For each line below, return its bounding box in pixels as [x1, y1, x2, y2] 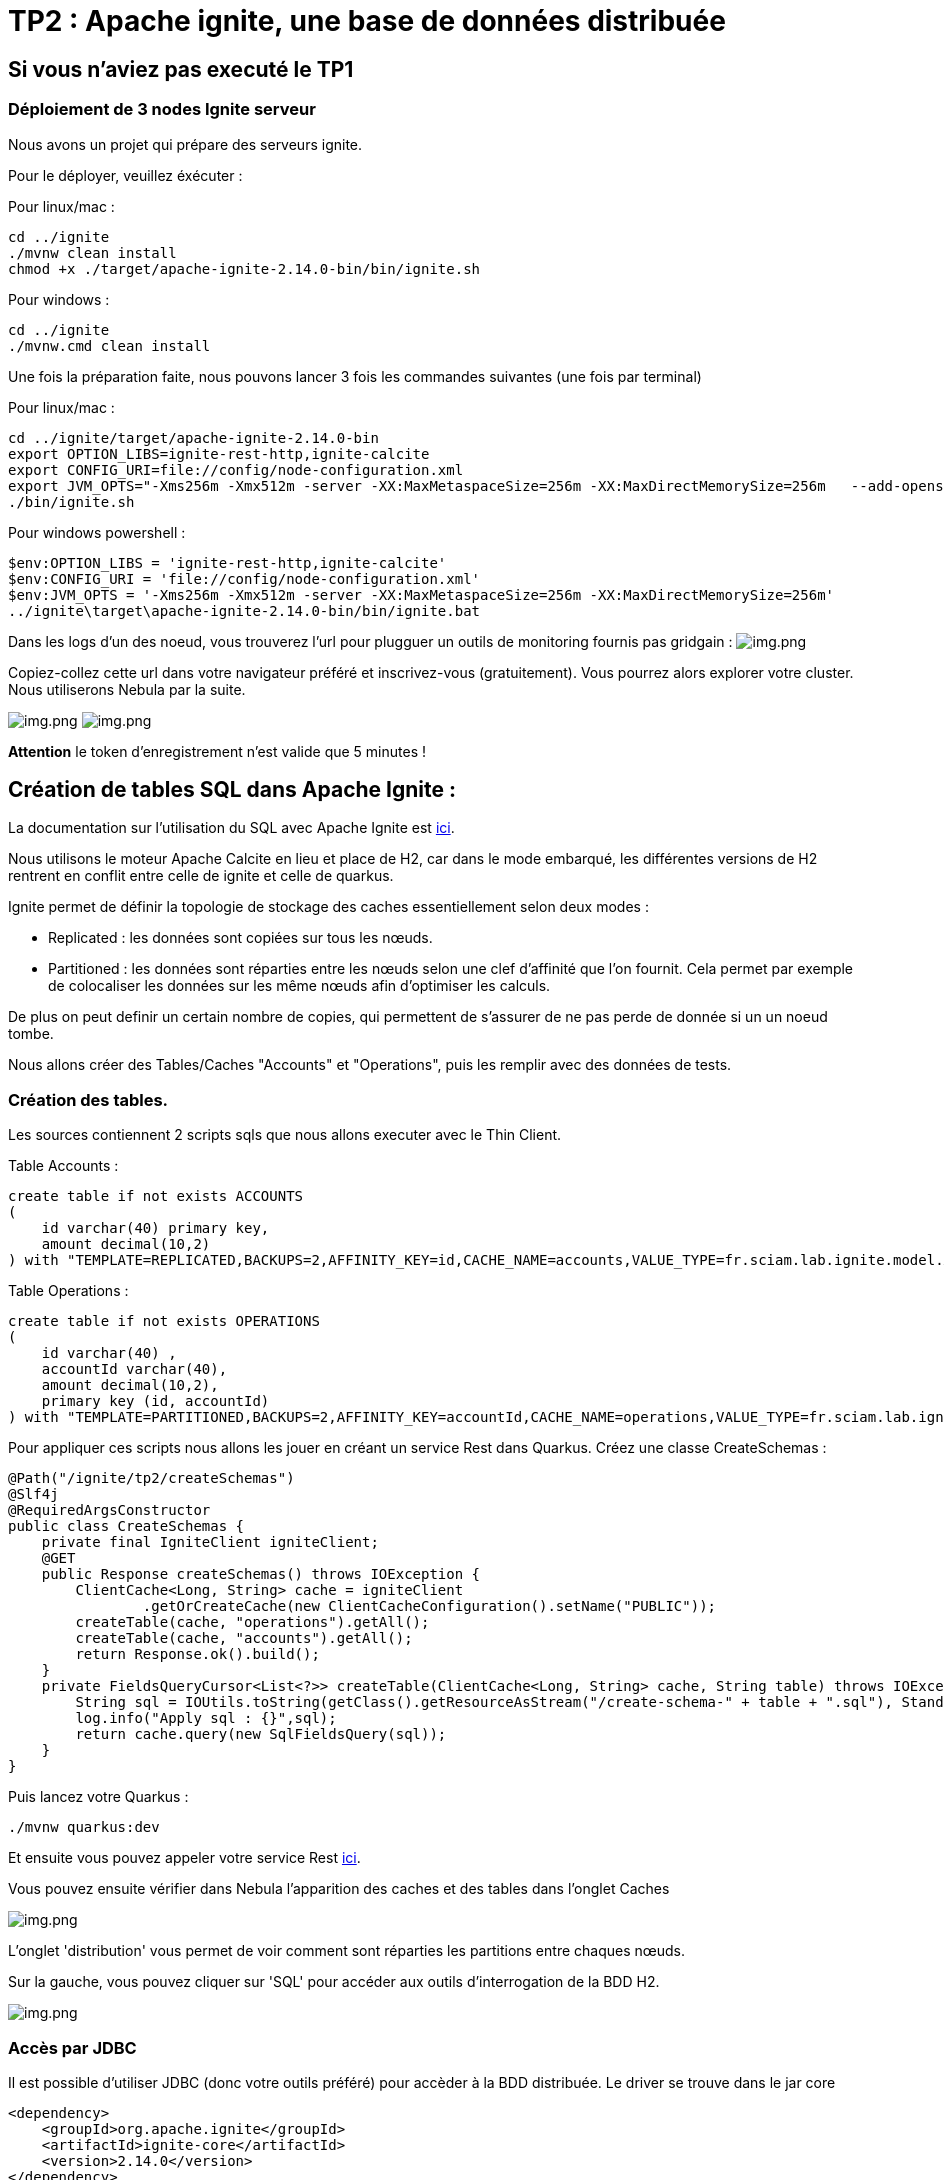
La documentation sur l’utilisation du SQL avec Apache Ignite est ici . [8, 819, 455, 837]
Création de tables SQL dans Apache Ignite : [8, 776, 456, 802]
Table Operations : [8, 1282, 129, 1300]
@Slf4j [8, 1486, 59, 1503]
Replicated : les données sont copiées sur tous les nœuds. [48, 929, 433, 947]
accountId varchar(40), [41, 1361, 228, 1378]
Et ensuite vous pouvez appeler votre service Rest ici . [8, 1849, 361, 1867]
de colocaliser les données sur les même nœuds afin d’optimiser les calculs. [48, 977, 551, 995]
